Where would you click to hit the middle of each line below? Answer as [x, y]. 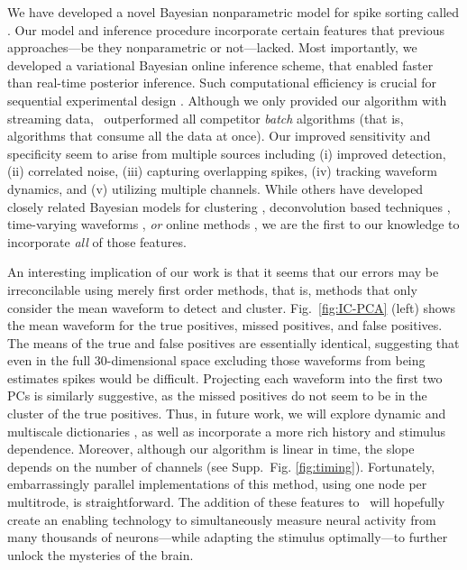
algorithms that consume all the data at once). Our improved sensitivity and [219, 136]
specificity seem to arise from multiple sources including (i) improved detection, [227, 153]
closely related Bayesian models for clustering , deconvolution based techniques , [229, 206]
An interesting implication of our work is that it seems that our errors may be [223, 272]
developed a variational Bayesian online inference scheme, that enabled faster [220, 64]
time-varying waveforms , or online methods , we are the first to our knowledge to [233, 224]
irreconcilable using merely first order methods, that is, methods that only [212, 289]
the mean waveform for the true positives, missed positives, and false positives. [225, 325]
